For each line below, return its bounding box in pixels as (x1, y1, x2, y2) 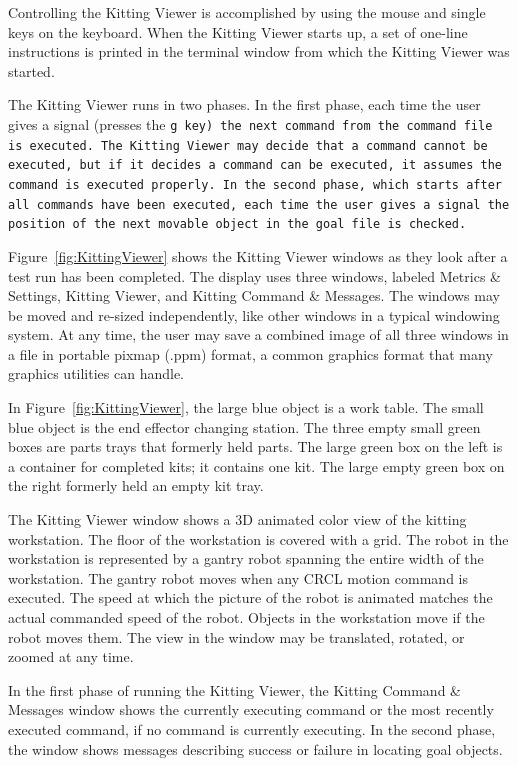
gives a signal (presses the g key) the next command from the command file (8, 113, 493, 134)
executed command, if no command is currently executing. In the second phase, (8, 718, 496, 739)
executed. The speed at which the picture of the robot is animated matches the (8, 587, 493, 608)
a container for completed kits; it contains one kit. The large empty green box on (8, 455, 505, 476)
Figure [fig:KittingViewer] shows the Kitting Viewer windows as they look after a (8, 245, 508, 266)
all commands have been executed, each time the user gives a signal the (8, 197, 510, 212)
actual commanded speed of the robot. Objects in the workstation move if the (8, 607, 485, 627)
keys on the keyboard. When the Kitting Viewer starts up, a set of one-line (8, 21, 468, 42)
